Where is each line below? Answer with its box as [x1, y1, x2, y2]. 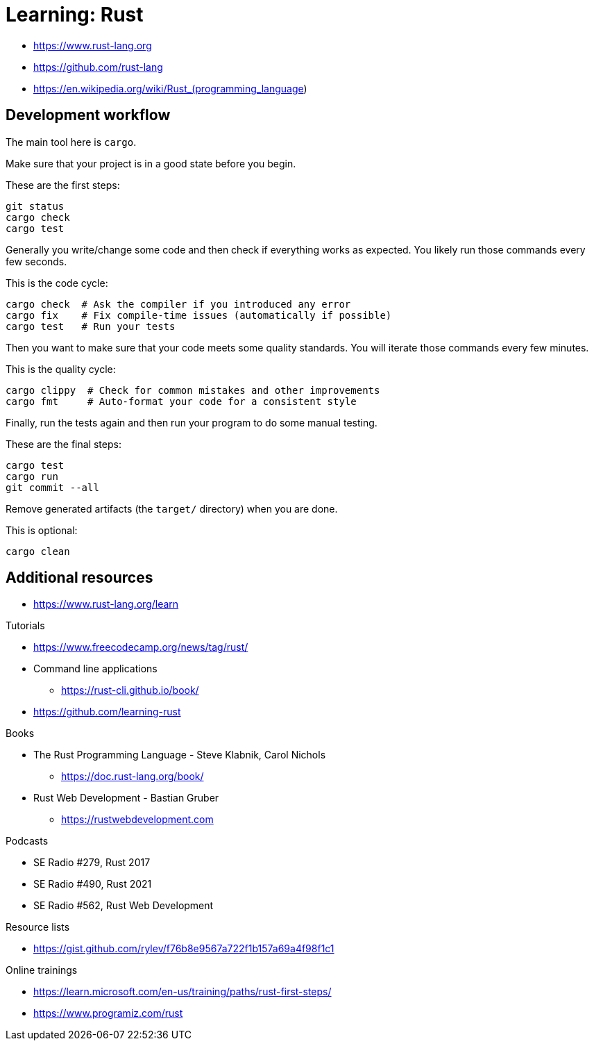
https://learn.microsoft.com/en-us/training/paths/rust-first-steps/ [33, 986, 332, 998]
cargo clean [6, 545, 70, 557]
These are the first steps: [6, 179, 120, 191]
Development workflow [6, 106, 171, 124]
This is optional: [6, 524, 78, 536]
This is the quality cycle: [6, 363, 116, 375]
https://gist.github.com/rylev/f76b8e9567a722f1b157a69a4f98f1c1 [33, 943, 334, 955]
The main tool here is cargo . [6, 135, 137, 148]
